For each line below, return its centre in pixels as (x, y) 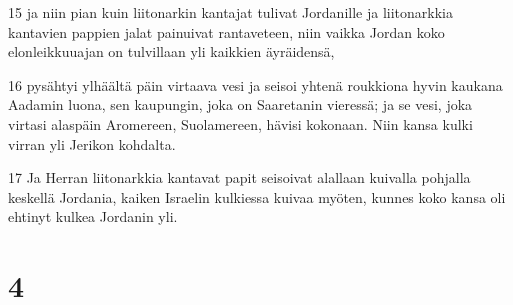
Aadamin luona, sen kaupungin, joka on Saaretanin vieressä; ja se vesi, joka (240, 104)
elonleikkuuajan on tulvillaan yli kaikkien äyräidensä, (171, 51)
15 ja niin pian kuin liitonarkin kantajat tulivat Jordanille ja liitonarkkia (230, 12)
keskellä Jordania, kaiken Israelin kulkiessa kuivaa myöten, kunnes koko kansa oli (257, 196)
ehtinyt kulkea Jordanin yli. (93, 216)
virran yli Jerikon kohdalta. (92, 143)
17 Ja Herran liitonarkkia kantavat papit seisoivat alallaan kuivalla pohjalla (239, 177)
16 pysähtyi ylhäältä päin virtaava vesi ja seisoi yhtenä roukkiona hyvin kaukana (255, 84)
